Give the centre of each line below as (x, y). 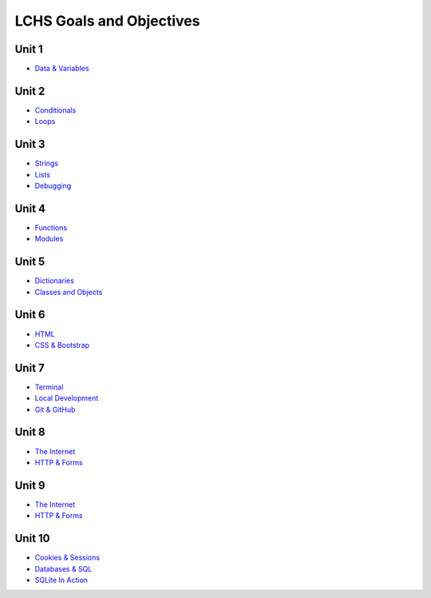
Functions (51, 227)
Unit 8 (30, 432)
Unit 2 (30, 91)
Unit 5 (30, 262)
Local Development (67, 398)
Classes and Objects (69, 292)
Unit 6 (30, 315)
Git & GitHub (55, 409)
